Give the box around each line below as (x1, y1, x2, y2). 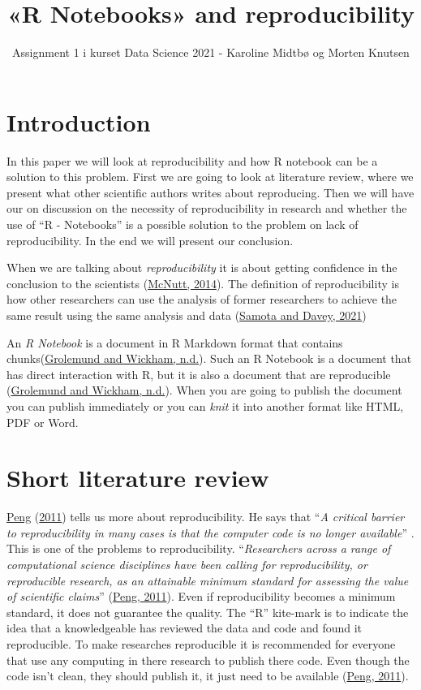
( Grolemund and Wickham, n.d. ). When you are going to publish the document (6, 382, 402, 399)
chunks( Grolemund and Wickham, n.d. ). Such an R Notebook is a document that (6, 350, 412, 367)
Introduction (6, 105, 151, 138)
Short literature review (6, 461, 269, 494)
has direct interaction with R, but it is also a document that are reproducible (6, 365, 391, 382)
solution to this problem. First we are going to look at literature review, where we (6, 168, 414, 185)
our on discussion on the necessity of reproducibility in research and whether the (6, 200, 407, 217)
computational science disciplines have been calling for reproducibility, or (6, 556, 367, 573)
